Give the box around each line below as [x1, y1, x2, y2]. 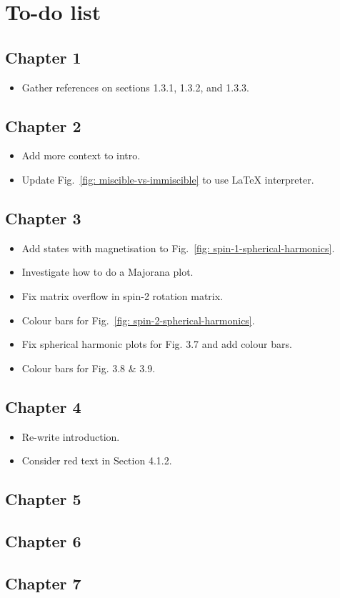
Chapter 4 [5, 395, 81, 417]
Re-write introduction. [21, 429, 120, 444]
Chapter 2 [5, 114, 81, 136]
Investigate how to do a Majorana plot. [21, 264, 194, 279]
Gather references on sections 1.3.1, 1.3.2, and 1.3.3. [21, 79, 249, 94]
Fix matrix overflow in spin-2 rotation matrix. [21, 288, 224, 303]
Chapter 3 [5, 206, 81, 229]
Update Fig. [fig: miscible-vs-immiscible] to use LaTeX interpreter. [21, 171, 314, 186]
